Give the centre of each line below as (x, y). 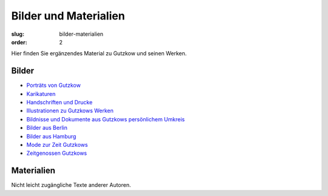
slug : (18, 34)
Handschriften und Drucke (60, 103)
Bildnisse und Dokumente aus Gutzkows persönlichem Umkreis (106, 119)
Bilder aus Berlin (47, 128)
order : (19, 42)
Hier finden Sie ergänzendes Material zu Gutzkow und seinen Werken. (99, 53)
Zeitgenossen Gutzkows (57, 153)
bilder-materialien (81, 34)
